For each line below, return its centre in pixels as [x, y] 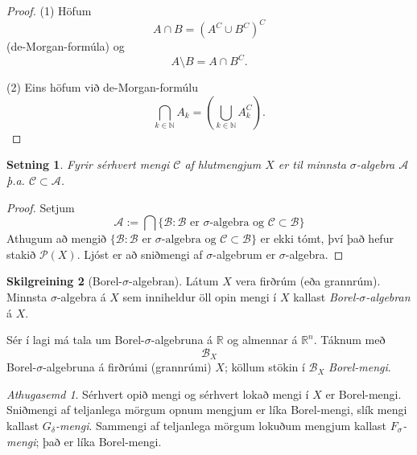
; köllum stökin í [264, 367]
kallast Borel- [326, 296]
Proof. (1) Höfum [49, 10]
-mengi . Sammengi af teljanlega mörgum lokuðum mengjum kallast [221, 425]
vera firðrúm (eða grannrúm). [308, 281]
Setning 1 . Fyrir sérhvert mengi [88, 164]
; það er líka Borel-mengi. [99, 441]
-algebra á [81, 296]
